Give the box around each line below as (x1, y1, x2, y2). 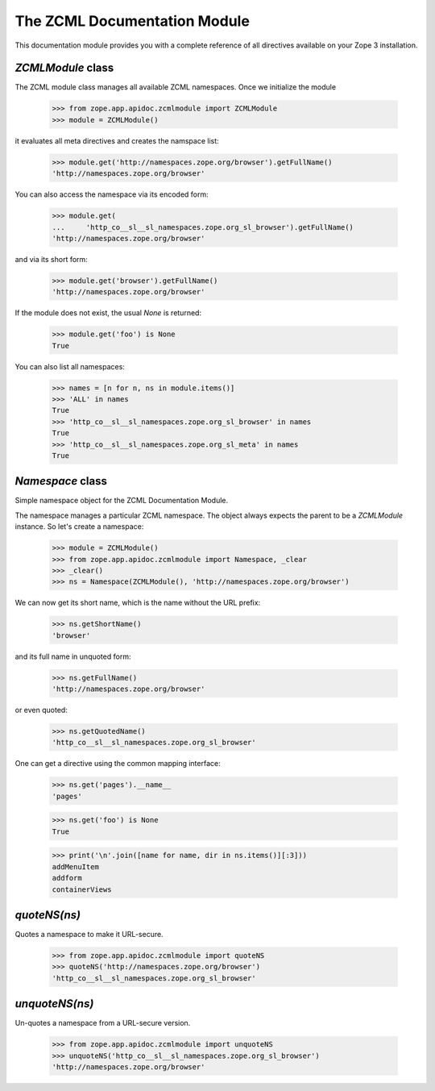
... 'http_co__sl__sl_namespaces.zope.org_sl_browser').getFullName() (52, 223, 354, 231)
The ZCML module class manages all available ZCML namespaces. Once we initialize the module (14, 82, 337, 92)
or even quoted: (14, 706, 68, 715)
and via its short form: (14, 254, 88, 264)
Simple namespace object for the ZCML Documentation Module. (14, 496, 229, 506)
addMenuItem (52, 862, 100, 871)
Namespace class (14, 474, 108, 488)
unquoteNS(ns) (14, 997, 94, 1011)
